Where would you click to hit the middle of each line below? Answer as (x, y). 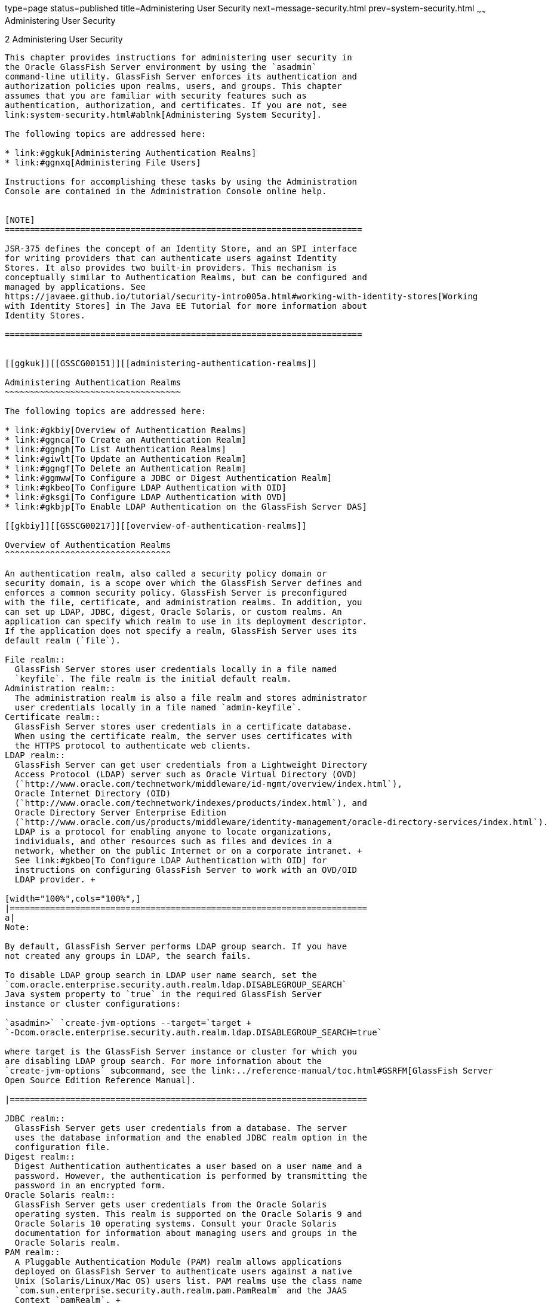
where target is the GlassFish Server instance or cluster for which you (181, 1051)
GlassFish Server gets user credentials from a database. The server (181, 1128)
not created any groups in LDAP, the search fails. (128, 956)
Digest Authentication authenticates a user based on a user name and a (188, 1166)
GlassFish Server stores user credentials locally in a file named (176, 669)
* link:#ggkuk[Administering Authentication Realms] (131, 153)
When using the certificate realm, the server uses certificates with (183, 736)
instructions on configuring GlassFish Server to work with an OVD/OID (186, 870)
